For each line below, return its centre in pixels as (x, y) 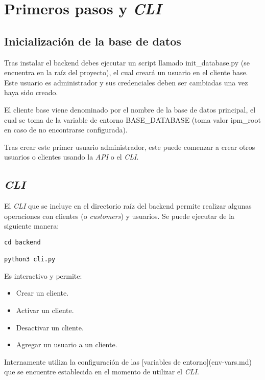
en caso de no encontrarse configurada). (66, 130)
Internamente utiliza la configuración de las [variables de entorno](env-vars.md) (128, 361)
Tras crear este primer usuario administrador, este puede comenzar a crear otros (130, 147)
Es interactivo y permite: (43, 275)
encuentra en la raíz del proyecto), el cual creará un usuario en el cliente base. (126, 72)
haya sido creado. (31, 92)
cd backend (22, 242)
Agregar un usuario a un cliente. (67, 344)
